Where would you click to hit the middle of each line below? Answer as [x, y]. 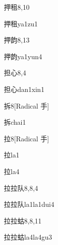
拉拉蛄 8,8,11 [23, 220]
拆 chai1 [15, 122]
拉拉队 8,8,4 [21, 188]
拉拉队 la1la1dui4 [29, 204]
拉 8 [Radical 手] [27, 138]
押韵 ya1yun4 [23, 56]
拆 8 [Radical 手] [27, 105]
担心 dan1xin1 [24, 89]
